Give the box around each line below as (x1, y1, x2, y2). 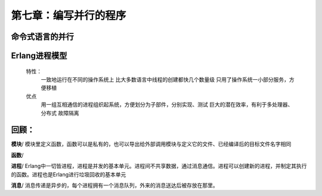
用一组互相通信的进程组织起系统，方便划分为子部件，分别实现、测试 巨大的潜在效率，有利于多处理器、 (41, 101, 293, 108)
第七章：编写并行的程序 (11, 9, 126, 22)
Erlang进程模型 (11, 51, 67, 61)
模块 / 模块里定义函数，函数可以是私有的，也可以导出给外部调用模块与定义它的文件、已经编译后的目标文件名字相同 (11, 141, 292, 148)
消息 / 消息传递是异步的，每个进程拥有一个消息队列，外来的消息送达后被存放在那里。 (11, 182, 218, 189)
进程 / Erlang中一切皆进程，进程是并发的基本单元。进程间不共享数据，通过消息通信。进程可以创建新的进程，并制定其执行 (11, 163, 307, 170)
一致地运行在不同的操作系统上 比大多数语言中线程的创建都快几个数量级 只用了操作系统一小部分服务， (41, 76, 289, 83)
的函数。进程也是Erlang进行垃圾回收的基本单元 (11, 170, 126, 178)
